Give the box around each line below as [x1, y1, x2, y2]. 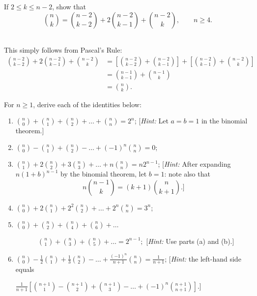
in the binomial [201, 116, 248, 126]
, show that [52, 1, 86, 11]
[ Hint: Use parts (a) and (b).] [146, 236, 234, 246]
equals [15, 264, 34, 274]
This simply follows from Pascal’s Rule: [4, 45, 122, 55]
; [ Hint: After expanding [158, 159, 231, 169]
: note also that [164, 169, 210, 179]
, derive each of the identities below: [33, 99, 142, 109]
